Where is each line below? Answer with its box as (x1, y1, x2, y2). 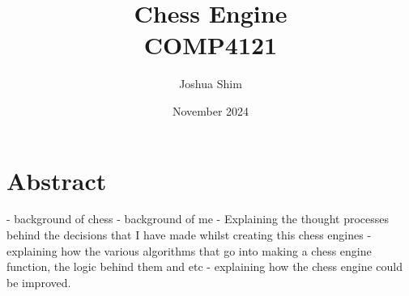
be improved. (6, 273, 71, 290)
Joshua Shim (179, 75, 242, 92)
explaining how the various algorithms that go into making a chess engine (6, 242, 372, 259)
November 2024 (172, 102, 249, 119)
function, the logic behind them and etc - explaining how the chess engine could (6, 258, 403, 275)
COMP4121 (143, 28, 278, 61)
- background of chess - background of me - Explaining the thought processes (6, 210, 390, 227)
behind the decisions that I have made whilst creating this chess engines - (6, 226, 372, 243)
